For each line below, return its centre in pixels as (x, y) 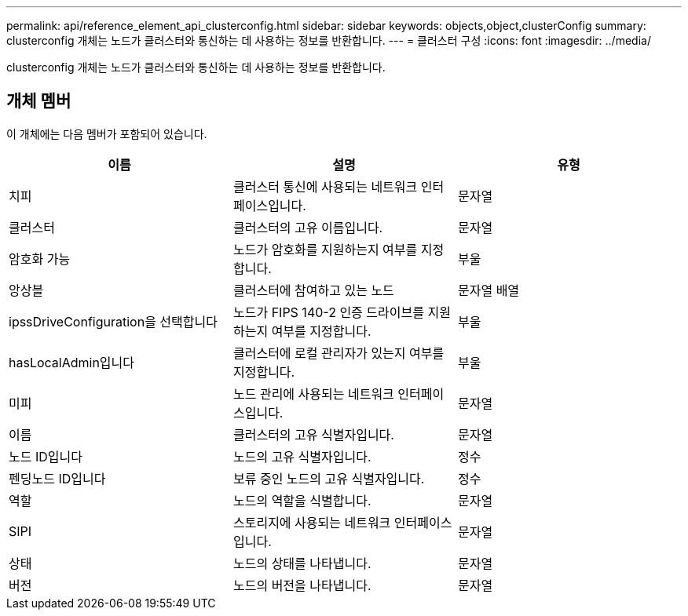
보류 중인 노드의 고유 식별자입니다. (329, 478)
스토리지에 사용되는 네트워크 (312, 522)
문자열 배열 (489, 290)
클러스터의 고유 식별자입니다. (313, 434)
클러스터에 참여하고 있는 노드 (313, 290)
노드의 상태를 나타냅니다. (302, 563)
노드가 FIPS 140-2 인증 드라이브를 (328, 312)
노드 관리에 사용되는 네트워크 (313, 394)
